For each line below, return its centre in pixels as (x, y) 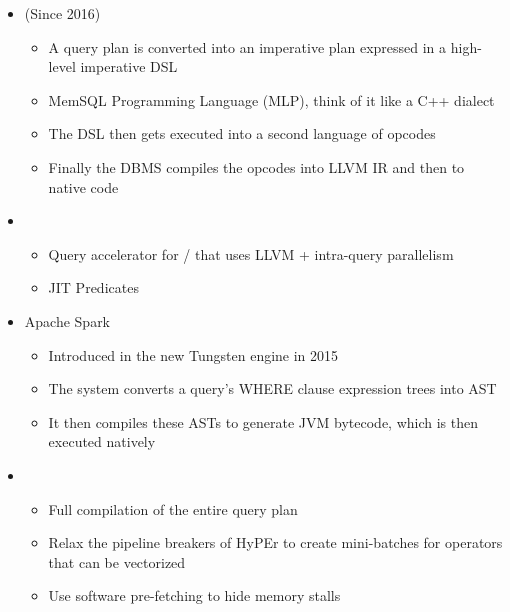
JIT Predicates (93, 287)
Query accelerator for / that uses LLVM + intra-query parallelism (251, 253)
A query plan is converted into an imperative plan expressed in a (247, 46)
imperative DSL (129, 66)
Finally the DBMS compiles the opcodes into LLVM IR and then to (256, 166)
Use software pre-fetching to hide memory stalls (194, 595)
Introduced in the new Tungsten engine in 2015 (193, 354)
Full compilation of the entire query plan (173, 508)
